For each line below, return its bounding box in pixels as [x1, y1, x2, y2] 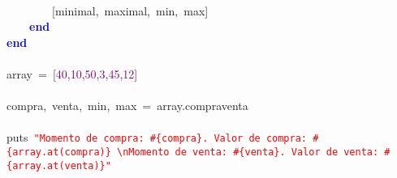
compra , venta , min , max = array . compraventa [6, 97, 248, 114]
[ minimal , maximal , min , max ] [52, 2, 209, 19]
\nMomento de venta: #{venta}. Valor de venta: [117, 146, 379, 158]
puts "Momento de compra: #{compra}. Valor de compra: [6, 129, 307, 146]
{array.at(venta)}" [6, 159, 111, 172]
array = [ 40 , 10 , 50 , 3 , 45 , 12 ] [6, 65, 138, 82]
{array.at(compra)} [6, 146, 111, 158]
